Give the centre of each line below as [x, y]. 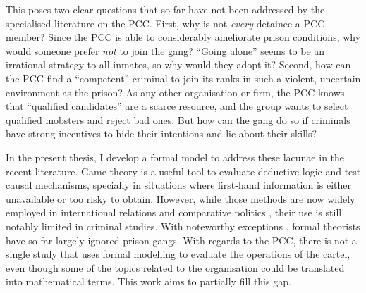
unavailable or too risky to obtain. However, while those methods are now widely [181, 198]
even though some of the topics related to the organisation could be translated [175, 267]
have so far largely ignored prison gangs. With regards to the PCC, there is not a [181, 240]
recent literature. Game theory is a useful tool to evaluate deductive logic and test [183, 171]
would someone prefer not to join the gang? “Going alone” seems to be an [165, 50]
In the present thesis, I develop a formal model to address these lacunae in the [175, 157]
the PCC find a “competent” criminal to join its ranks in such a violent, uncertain [183, 78]
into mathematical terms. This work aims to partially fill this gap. [148, 281]
